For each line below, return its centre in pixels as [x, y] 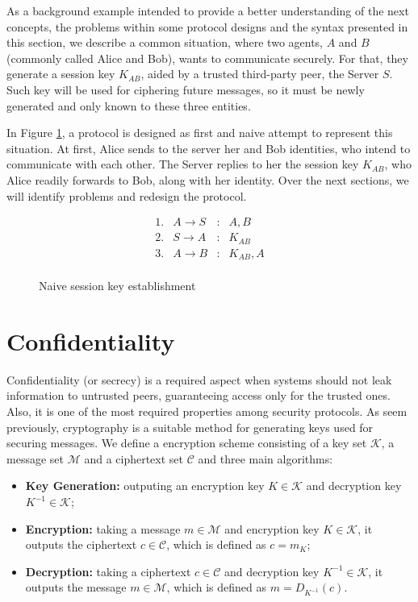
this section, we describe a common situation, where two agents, [165, 42]
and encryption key [272, 528]
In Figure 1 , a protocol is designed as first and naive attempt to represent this [200, 133]
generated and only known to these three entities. [129, 105]
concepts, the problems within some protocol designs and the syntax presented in [207, 26]
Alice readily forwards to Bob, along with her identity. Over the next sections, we [208, 179]
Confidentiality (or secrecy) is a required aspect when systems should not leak [199, 379]
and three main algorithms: [265, 458]
